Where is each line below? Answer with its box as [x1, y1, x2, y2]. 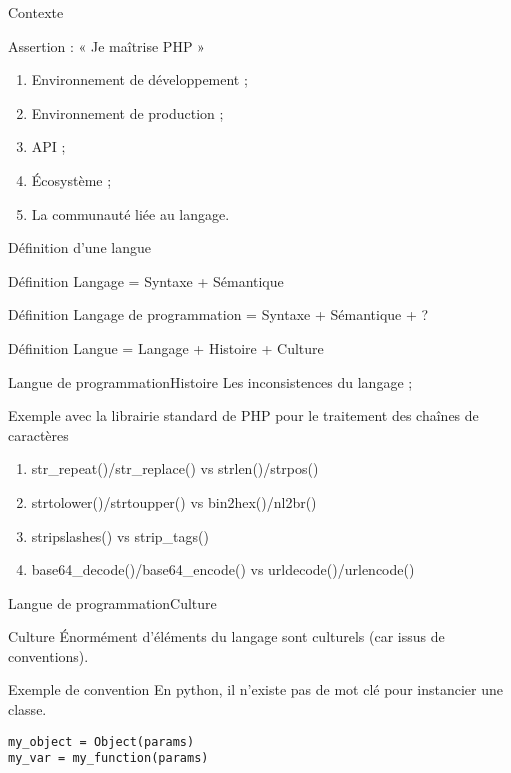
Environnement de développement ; [31, 69, 248, 90]
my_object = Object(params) [8, 734, 195, 749]
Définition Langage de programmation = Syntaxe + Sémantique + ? [8, 304, 429, 325]
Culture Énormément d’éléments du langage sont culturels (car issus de [8, 626, 445, 647]
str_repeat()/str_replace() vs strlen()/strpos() [31, 458, 319, 479]
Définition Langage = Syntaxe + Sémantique [8, 270, 284, 291]
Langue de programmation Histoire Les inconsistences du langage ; [8, 371, 413, 392]
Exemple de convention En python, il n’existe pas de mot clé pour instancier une [8, 679, 503, 700]
